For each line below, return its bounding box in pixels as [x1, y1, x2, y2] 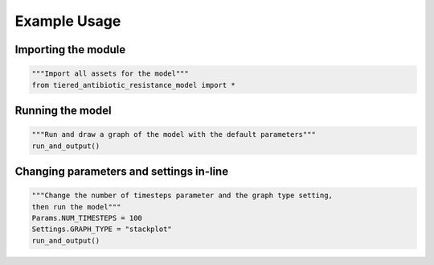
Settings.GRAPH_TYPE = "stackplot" [31, 225, 172, 234]
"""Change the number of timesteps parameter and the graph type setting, [31, 191, 334, 201]
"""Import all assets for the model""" [31, 69, 189, 78]
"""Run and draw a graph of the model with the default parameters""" [31, 130, 317, 139]
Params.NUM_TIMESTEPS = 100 [31, 213, 142, 222]
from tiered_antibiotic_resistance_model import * [31, 81, 236, 89]
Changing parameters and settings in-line [14, 164, 229, 178]
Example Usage [14, 12, 121, 30]
